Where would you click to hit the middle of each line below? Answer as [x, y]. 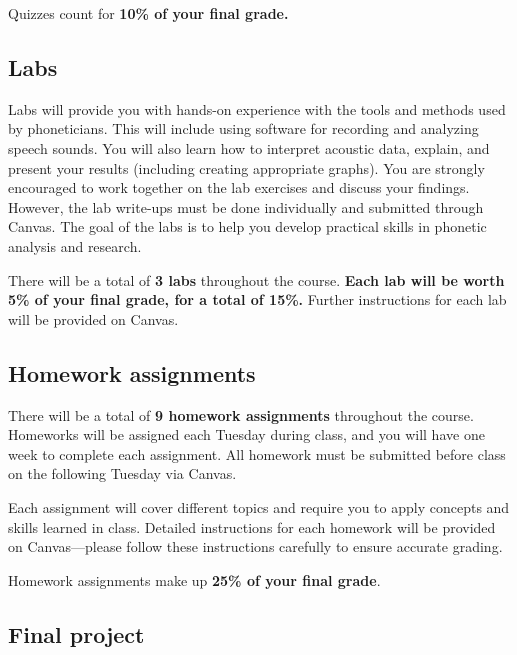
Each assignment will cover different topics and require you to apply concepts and [259, 506]
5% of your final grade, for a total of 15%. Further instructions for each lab [257, 299]
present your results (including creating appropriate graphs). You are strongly [246, 167]
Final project [76, 633]
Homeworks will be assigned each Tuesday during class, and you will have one [246, 434]
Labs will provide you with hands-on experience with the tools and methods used [257, 108]
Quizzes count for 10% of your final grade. [148, 13]
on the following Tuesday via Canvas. [122, 473]
